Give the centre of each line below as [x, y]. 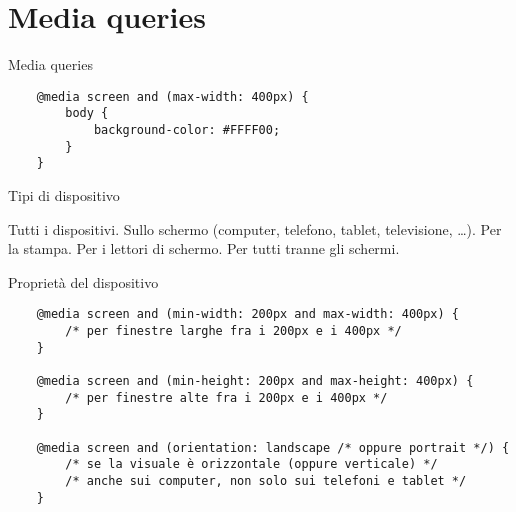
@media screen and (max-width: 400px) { [172, 96]
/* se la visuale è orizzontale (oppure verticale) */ [251, 464]
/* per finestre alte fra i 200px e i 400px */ [226, 397]
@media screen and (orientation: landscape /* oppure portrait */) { [273, 447]
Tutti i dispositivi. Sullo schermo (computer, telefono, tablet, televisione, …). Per [255, 228]
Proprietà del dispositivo [83, 281]
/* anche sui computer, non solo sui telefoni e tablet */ [266, 480]
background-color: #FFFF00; [187, 130]
